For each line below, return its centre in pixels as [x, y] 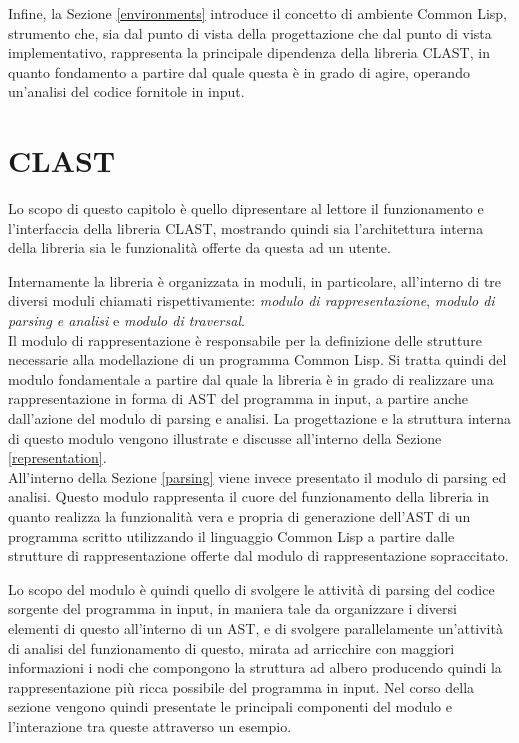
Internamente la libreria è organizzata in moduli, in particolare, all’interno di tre [255, 280]
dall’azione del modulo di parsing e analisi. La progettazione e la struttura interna [260, 418]
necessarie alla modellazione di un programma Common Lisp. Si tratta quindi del [257, 359]
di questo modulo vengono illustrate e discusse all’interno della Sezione [225, 437]
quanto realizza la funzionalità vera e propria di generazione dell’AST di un [239, 516]
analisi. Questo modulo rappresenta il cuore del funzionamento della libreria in [249, 496]
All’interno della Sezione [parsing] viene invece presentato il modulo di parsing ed [257, 476]
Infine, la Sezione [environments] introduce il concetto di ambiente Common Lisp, [257, 13]
